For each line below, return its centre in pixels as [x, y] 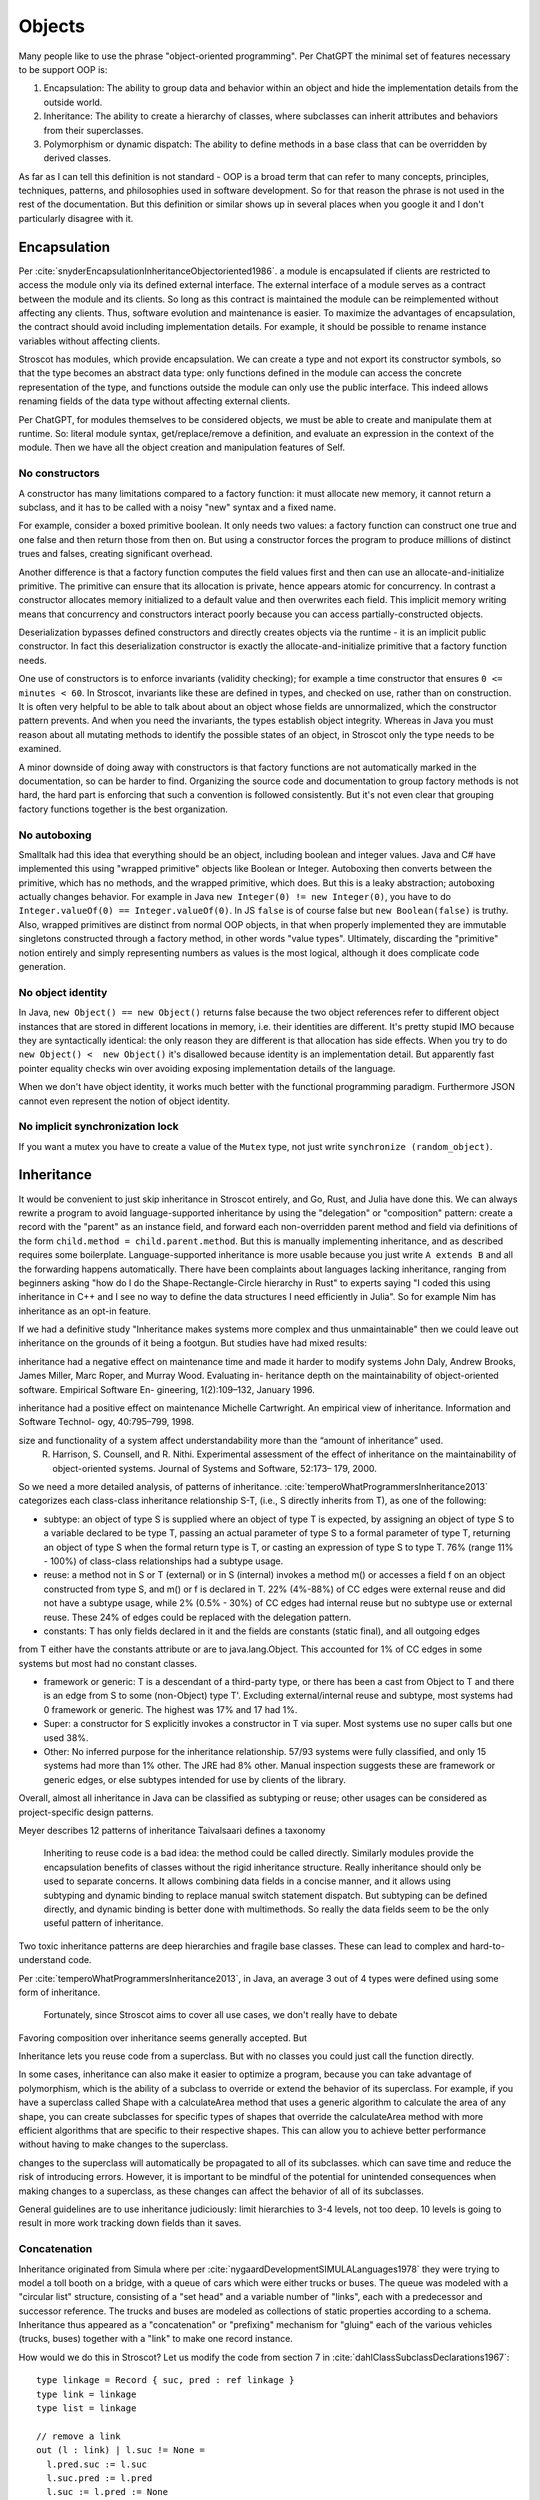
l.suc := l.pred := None [107, 2492]
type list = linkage [86, 2408]
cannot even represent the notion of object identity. [124, 1101]
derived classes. [77, 158]
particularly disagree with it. [76, 218]
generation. [42, 967]
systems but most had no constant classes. [107, 1663]
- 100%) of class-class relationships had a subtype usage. [163, 1561]
